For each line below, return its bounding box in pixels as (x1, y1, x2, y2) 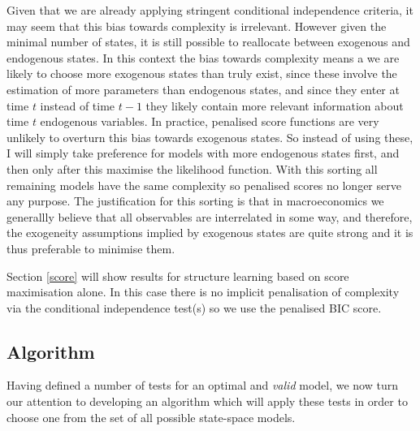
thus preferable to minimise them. (6, 239, 175, 256)
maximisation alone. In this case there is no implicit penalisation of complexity (6, 283, 400, 300)
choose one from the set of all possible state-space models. (6, 408, 296, 425)
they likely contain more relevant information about (145, 97, 404, 114)
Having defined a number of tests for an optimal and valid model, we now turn (6, 377, 398, 394)
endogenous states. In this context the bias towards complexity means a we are (6, 49, 400, 66)
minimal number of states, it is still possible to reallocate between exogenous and (6, 33, 410, 50)
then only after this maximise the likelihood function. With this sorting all (6, 160, 378, 177)
